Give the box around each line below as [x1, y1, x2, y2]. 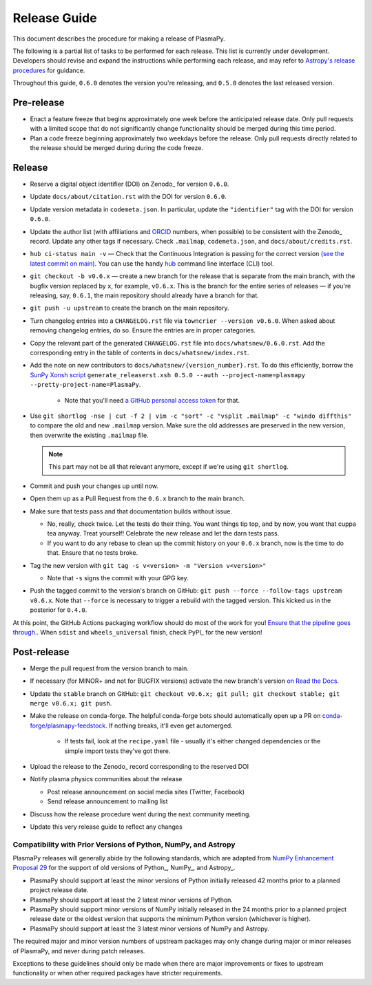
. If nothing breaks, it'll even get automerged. [105, 721, 234, 730]
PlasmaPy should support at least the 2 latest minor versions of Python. [30, 896, 234, 904]
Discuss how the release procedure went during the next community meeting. [30, 809, 251, 818]
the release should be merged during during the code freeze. [30, 144, 203, 152]
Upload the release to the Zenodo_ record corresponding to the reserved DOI [30, 762, 249, 770]
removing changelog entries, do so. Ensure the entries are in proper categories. [30, 326, 256, 335]
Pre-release [12, 96, 65, 108]
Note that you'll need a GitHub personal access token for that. [64, 396, 240, 404]
